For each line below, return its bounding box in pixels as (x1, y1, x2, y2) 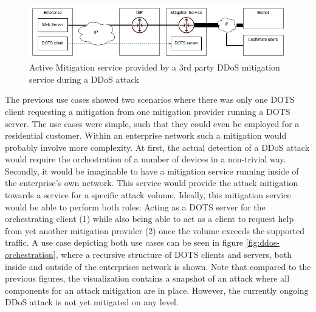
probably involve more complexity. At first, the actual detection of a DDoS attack (5, 140, 310, 153)
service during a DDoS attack (29, 72, 139, 85)
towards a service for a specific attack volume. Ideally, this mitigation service (5, 189, 291, 201)
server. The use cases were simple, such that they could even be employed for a (5, 117, 300, 130)
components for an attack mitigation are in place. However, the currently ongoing (5, 283, 309, 296)
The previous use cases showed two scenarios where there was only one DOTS (5, 93, 295, 106)
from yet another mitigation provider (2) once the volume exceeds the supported (5, 224, 305, 237)
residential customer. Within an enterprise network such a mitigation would (5, 129, 287, 142)
